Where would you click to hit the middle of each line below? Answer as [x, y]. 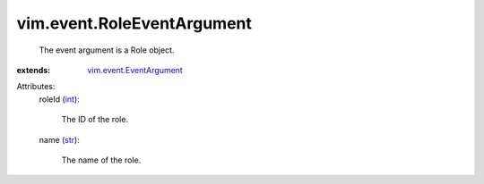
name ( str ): [59, 139]
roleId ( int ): [59, 99]
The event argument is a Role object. [107, 50]
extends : [34, 70]
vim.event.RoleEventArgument [134, 23]
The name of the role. [101, 160]
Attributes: [36, 87]
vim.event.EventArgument [135, 70]
